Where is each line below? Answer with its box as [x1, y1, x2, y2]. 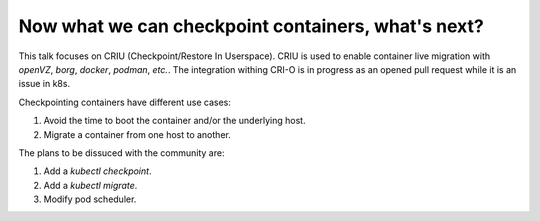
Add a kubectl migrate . [43, 179, 138, 191]
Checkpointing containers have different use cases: [18, 96, 232, 108]
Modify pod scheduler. [43, 193, 137, 205]
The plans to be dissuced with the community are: [18, 146, 225, 159]
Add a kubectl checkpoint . [43, 165, 152, 177]
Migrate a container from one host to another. [43, 128, 232, 140]
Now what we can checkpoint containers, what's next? [18, 15, 484, 37]
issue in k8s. [18, 78, 70, 90]
